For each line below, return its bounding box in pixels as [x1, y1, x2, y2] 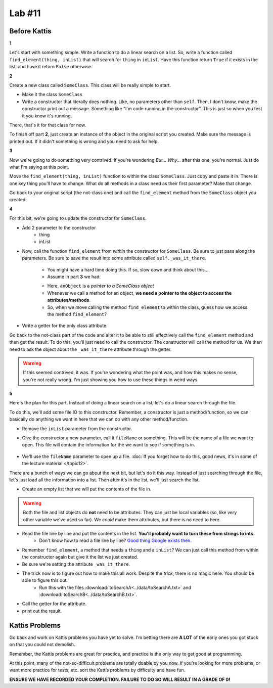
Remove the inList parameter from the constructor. [22, 425, 132, 432]
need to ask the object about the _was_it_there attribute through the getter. [9, 346, 172, 352]
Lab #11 [9, 8, 41, 19]
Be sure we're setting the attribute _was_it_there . [22, 561, 130, 567]
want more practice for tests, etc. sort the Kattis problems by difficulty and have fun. [9, 667, 186, 673]
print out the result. [22, 608, 62, 614]
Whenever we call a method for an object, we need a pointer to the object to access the [47, 290, 232, 296]
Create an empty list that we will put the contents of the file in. [22, 486, 152, 492]
